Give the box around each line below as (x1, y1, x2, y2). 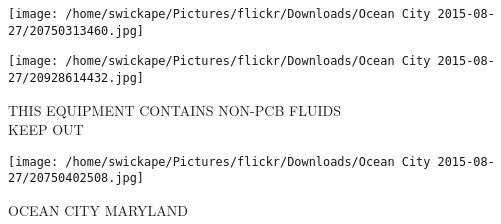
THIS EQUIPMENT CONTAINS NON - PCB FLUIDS (8, 99, 341, 120)
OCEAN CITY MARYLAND (8, 200, 189, 221)
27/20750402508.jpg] (8, 171, 145, 186)
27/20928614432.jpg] (8, 70, 145, 85)
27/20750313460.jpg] (8, 23, 145, 38)
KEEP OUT (8, 119, 84, 140)
